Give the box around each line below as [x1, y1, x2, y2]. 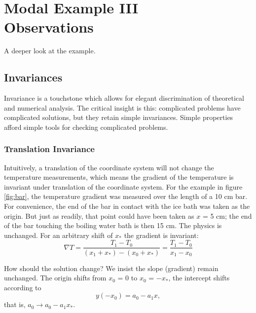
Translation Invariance [4, 143, 95, 155]
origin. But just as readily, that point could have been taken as [4, 210, 194, 221]
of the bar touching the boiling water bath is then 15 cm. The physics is [4, 220, 222, 231]
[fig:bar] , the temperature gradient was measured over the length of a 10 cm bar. [4, 191, 248, 201]
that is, [4, 299, 26, 310]
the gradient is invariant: [124, 230, 199, 240]
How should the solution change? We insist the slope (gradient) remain [4, 263, 219, 273]
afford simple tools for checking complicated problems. [4, 121, 168, 132]
